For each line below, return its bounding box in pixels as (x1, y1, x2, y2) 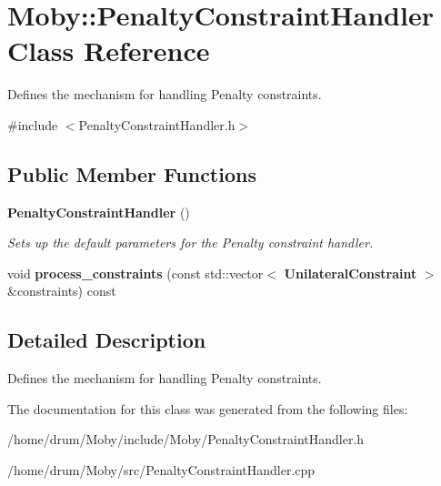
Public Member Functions (7, 159, 256, 187)
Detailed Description (7, 326, 206, 354)
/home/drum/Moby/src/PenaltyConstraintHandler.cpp (7, 461, 316, 480)
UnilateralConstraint (284, 263, 417, 282)
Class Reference (7, 32, 210, 69)
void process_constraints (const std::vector (7, 263, 264, 282)
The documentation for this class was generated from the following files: (7, 399, 408, 418)
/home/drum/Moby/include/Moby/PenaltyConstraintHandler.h (7, 430, 365, 449)
